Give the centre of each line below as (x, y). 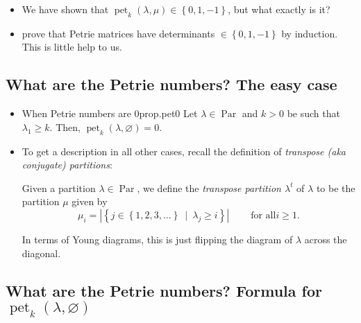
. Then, (65, 126)
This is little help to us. (72, 47)
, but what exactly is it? (279, 9)
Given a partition (59, 187)
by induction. (310, 33)
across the (326, 239)
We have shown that (65, 9)
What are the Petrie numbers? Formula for (164, 290)
